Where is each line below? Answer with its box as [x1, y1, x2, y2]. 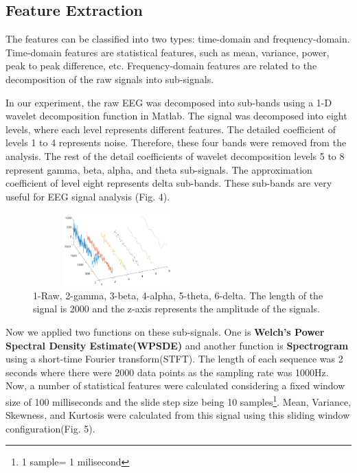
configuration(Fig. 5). [5, 421, 95, 435]
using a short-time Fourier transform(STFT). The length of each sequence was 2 [5, 351, 343, 366]
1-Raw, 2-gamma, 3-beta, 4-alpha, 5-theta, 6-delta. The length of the [33, 288, 323, 302]
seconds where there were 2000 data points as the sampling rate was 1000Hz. [5, 365, 329, 379]
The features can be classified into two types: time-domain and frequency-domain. [5, 32, 350, 46]
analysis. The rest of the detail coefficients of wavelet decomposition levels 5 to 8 [5, 148, 345, 163]
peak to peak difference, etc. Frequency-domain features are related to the [5, 58, 317, 73]
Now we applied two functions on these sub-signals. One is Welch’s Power [5, 324, 325, 338]
